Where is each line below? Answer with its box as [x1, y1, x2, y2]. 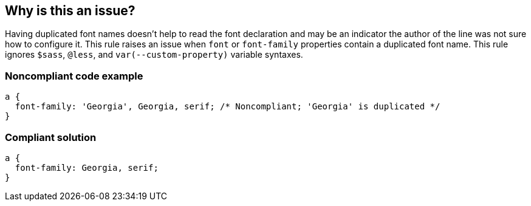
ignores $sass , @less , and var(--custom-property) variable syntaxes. [5, 49, 303, 60]
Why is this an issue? [5, 3, 135, 18]
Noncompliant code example [5, 69, 143, 82]
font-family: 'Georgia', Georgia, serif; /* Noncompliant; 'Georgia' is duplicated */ [15, 101, 440, 112]
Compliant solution [5, 131, 97, 143]
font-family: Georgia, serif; [15, 162, 159, 173]
